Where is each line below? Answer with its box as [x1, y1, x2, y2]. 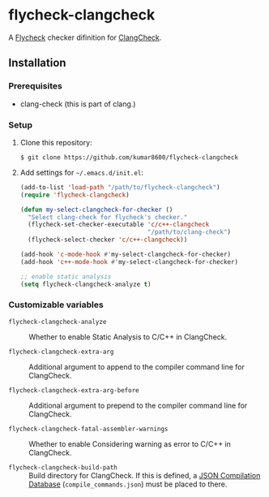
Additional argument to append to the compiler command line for [28, 361, 245, 371]
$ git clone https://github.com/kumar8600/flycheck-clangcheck [19, 153, 239, 162]
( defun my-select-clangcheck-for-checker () [19, 205, 173, 214]
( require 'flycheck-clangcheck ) [19, 191, 130, 199]
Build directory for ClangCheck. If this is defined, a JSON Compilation [28, 470, 261, 480]
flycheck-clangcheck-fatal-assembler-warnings [8, 425, 169, 433]
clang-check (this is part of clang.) [19, 99, 136, 109]
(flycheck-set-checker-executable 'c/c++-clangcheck [28, 221, 210, 229]
